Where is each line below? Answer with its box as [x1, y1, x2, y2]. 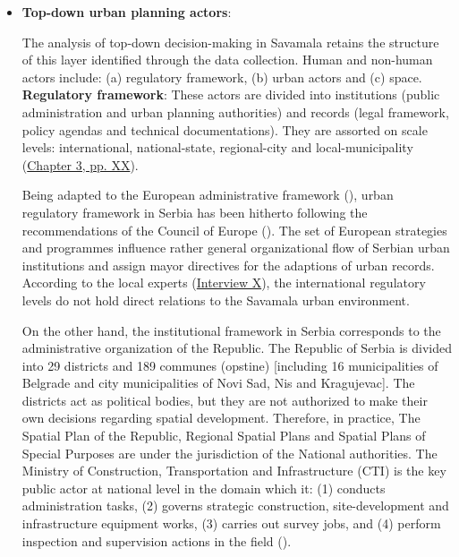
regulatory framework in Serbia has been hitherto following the [21, 202, 368, 221]
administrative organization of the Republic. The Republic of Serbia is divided [21, 338, 453, 357]
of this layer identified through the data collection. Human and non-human [21, 50, 433, 69]
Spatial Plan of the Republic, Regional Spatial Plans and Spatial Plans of [21, 426, 426, 445]
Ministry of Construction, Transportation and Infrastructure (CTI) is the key [21, 461, 446, 480]
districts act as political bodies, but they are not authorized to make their [21, 390, 428, 409]
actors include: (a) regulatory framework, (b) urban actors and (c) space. [21, 67, 422, 86]
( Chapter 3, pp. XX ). [21, 155, 139, 174]
